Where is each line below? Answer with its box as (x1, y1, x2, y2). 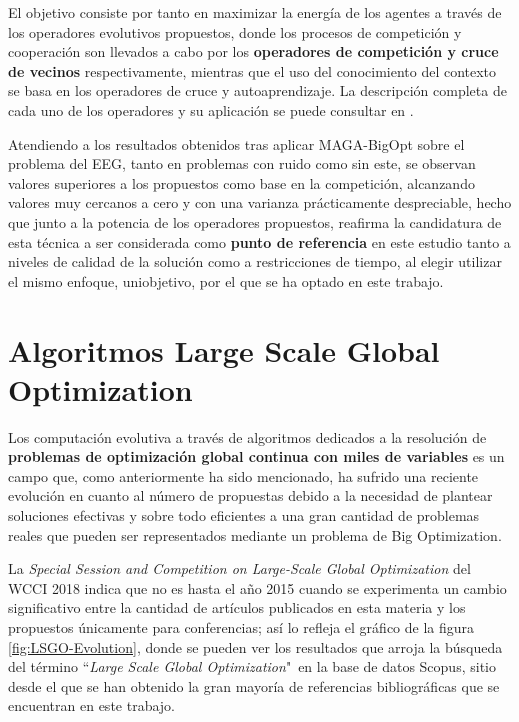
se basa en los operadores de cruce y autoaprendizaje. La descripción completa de (8, 80, 507, 101)
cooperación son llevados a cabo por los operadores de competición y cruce (8, 41, 499, 62)
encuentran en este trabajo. (8, 695, 175, 716)
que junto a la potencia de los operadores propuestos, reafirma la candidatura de (8, 211, 502, 232)
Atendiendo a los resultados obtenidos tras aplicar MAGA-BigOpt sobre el (8, 133, 465, 154)
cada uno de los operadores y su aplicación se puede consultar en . (8, 99, 414, 120)
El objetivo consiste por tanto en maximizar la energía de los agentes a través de (8, 2, 502, 22)
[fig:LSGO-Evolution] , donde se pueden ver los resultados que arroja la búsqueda (8, 636, 503, 657)
